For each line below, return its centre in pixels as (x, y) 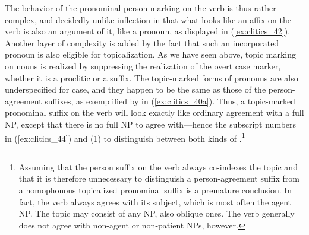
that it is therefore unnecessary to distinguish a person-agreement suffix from (159, 178)
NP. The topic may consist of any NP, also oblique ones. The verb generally (157, 213)
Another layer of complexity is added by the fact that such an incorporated (142, 42)
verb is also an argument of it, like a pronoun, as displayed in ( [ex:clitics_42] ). (148, 31)
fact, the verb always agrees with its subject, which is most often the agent (155, 201)
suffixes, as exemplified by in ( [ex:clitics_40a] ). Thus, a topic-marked (170, 101)
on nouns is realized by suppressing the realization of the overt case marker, (143, 66)
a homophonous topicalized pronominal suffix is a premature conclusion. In (155, 190)
